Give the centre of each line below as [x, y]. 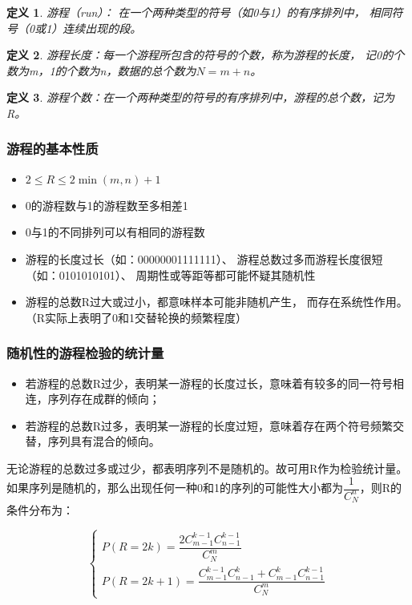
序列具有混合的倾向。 [104, 441]
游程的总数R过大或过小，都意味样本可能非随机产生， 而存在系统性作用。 [216, 302]
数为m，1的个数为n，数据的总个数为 [101, 70]
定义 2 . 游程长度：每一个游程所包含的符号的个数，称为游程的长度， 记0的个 [206, 55]
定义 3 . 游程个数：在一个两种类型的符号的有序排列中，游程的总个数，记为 [200, 97]
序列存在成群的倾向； [104, 399]
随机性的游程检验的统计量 [85, 353]
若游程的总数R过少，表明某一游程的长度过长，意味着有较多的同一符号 [209, 383]
